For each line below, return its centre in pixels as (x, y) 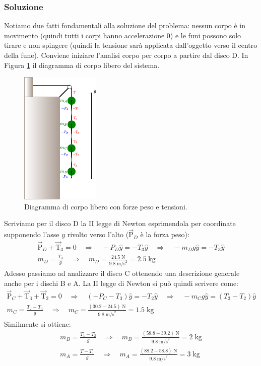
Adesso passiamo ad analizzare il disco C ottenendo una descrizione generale (122, 273)
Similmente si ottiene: (38, 323)
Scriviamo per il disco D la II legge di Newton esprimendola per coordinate (120, 223)
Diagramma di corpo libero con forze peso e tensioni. (106, 206)
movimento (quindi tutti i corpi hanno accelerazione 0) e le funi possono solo (123, 35)
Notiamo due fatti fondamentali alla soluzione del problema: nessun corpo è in (125, 25)
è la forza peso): (165, 234)
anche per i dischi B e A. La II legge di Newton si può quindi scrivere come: (121, 283)
